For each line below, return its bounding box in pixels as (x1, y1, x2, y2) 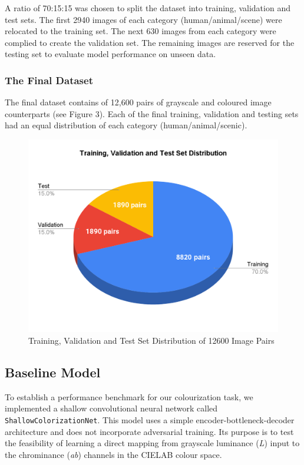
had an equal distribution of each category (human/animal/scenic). (5, 119, 247, 131)
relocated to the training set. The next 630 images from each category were (5, 25, 276, 37)
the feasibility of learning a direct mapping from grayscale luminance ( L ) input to (5, 437, 300, 449)
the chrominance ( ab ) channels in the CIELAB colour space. (5, 448, 222, 460)
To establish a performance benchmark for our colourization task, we (5, 390, 253, 403)
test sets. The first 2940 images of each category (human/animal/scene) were (5, 13, 282, 25)
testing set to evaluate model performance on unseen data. (5, 48, 216, 60)
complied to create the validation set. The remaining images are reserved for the (5, 36, 295, 48)
